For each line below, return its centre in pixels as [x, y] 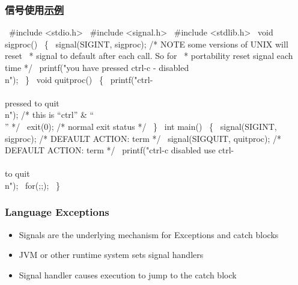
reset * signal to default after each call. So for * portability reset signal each [149, 56]
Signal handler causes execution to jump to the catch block [128, 274]
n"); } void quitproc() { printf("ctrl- [79, 79]
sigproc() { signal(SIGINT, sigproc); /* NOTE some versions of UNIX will [147, 44]
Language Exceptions [57, 212]
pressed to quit [32, 103]
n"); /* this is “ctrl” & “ [50, 115]
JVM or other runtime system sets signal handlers [111, 255]
